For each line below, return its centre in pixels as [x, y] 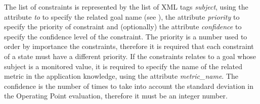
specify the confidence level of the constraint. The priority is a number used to [126, 36]
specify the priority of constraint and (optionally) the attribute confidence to [123, 27]
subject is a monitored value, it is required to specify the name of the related [123, 66]
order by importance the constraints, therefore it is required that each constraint [129, 46]
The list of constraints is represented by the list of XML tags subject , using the [126, 7]
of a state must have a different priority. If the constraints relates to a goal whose [130, 56]
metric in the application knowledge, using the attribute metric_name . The [121, 76]
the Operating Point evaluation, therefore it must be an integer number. [116, 96]
